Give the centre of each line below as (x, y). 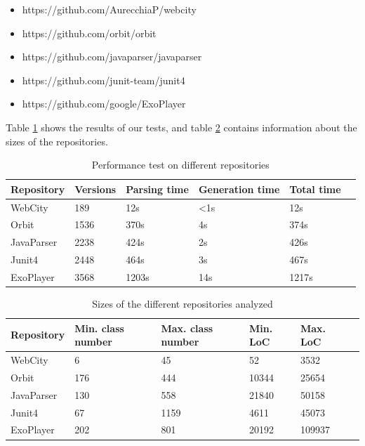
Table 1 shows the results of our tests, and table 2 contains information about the (181, 127)
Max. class (187, 328)
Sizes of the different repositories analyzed (182, 304)
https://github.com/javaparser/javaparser (112, 57)
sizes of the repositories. (57, 141)
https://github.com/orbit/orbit (89, 33)
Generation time (239, 189)
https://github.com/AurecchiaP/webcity (109, 9)
